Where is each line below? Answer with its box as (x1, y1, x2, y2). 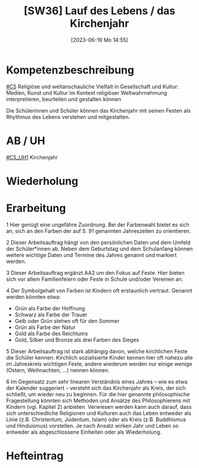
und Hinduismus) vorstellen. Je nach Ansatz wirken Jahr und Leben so (6, 422, 179, 429)
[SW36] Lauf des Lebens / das (23, 4, 176, 18)
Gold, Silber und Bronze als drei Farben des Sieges (14, 336, 139, 343)
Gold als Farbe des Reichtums (14, 330, 88, 337)
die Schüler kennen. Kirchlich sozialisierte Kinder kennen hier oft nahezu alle (6, 354, 193, 361)
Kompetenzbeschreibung (6, 63, 134, 76)
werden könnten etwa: (6, 293, 61, 300)
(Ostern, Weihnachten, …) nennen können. (6, 366, 110, 374)
